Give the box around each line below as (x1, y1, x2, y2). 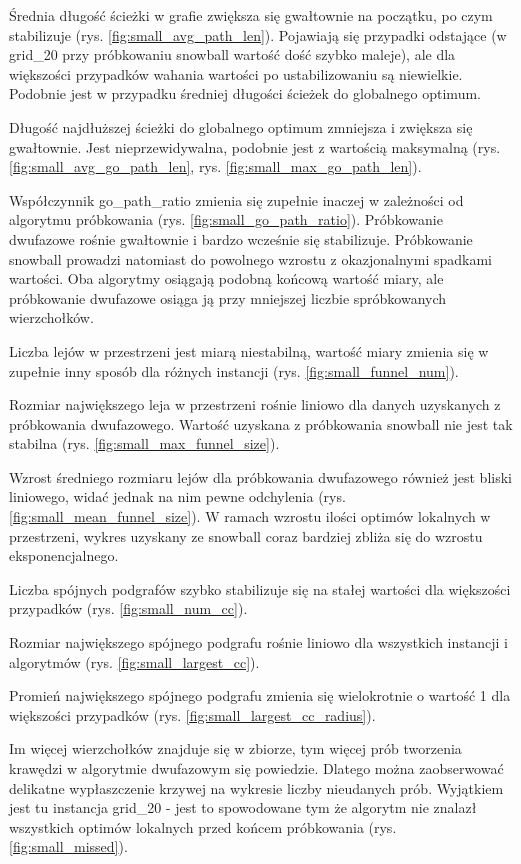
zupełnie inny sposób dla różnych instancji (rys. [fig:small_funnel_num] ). (9, 360, 459, 381)
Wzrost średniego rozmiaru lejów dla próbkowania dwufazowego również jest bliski (9, 466, 512, 487)
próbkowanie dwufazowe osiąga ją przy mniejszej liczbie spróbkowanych (9, 287, 447, 308)
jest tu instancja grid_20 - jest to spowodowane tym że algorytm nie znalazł (9, 797, 477, 818)
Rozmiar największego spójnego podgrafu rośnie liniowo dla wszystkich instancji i (9, 632, 508, 653)
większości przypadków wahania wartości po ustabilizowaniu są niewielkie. (9, 63, 463, 84)
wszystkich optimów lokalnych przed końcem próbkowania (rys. (9, 816, 397, 837)
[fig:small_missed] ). (9, 836, 128, 857)
